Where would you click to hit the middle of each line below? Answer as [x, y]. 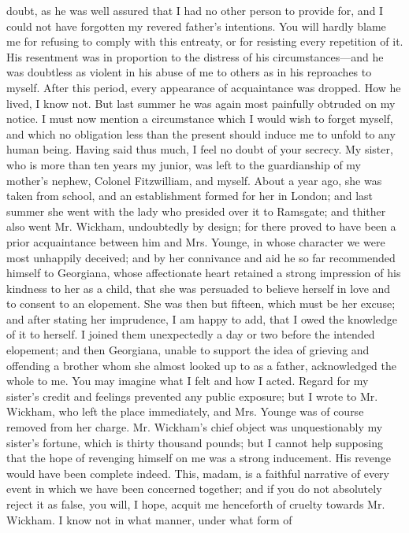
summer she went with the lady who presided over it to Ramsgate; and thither [196, 211]
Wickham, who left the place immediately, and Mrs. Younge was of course [185, 411]
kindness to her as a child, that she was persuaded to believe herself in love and [199, 288]
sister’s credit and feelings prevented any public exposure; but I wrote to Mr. [192, 396]
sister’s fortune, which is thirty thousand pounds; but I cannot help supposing [195, 442]
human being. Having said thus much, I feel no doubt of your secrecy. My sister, [200, 149]
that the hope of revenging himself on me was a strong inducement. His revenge [199, 458]
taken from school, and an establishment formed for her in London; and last [190, 196]
